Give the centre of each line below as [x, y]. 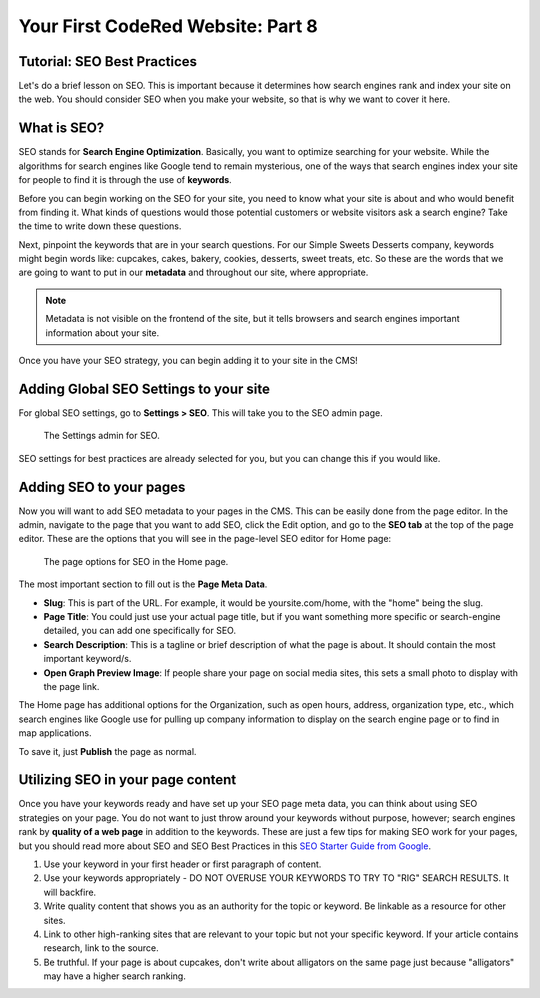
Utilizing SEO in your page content [127, 780]
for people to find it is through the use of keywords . [125, 180]
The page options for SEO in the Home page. [136, 561]
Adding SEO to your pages [102, 486]
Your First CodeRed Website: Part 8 [168, 26]
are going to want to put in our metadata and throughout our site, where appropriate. [193, 272]
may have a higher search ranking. [115, 976]
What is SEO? [61, 128]
